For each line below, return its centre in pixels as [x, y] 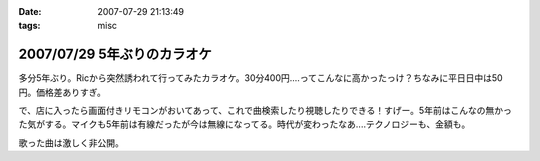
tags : [29, 26]
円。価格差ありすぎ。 [62, 92]
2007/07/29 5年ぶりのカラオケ [115, 54]
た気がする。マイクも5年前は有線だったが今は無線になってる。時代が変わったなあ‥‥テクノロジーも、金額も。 [244, 124]
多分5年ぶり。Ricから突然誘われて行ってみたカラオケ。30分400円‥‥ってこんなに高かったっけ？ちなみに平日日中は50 [261, 78]
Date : [30, 11]
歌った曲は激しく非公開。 [71, 142]
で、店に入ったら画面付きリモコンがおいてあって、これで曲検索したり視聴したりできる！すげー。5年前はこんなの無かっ [265, 111]
